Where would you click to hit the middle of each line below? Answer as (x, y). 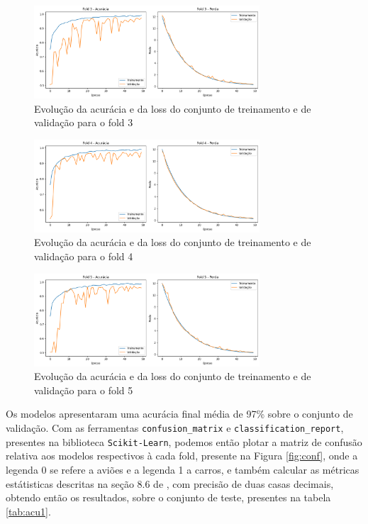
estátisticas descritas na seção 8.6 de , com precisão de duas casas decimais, (170, 483)
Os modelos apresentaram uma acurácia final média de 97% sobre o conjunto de (179, 414)
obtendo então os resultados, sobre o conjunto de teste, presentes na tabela (168, 497)
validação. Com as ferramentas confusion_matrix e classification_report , (175, 428)
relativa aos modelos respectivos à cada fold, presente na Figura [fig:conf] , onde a (182, 456)
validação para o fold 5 (84, 390)
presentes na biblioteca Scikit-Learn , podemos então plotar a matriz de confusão (184, 441)
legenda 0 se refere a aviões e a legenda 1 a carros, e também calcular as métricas (183, 469)
